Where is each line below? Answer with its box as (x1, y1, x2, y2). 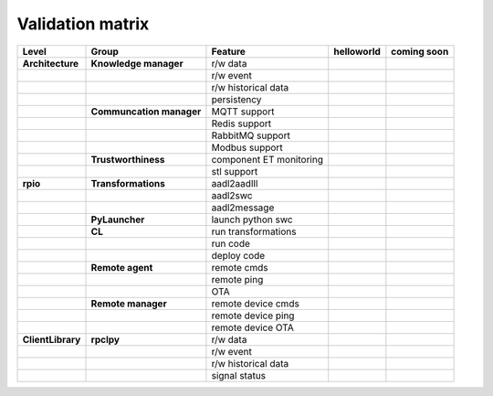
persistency (211, 92, 262, 105)
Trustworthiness (90, 153, 165, 166)
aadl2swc (211, 188, 253, 201)
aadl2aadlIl (211, 177, 258, 189)
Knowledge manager (90, 57, 184, 70)
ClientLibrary (22, 333, 81, 346)
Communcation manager (90, 105, 202, 118)
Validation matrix (16, 14, 150, 34)
